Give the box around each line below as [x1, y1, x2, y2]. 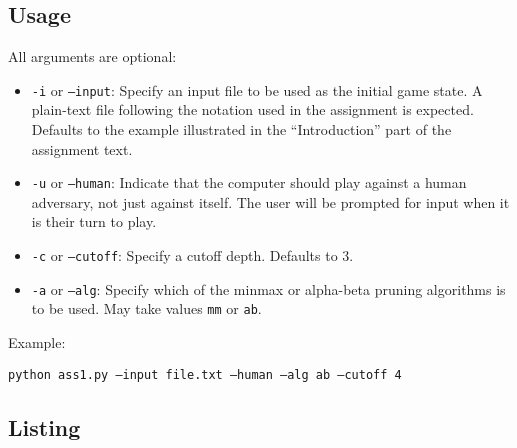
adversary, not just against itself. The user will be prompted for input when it [31, 191, 510, 212]
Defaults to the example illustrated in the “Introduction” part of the [31, 119, 452, 140]
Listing [8, 411, 81, 442]
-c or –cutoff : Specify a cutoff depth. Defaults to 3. [31, 245, 354, 266]
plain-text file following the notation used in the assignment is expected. [31, 99, 474, 120]
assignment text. [31, 138, 133, 159]
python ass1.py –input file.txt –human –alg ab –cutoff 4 [8, 367, 402, 382]
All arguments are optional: [8, 46, 177, 67]
